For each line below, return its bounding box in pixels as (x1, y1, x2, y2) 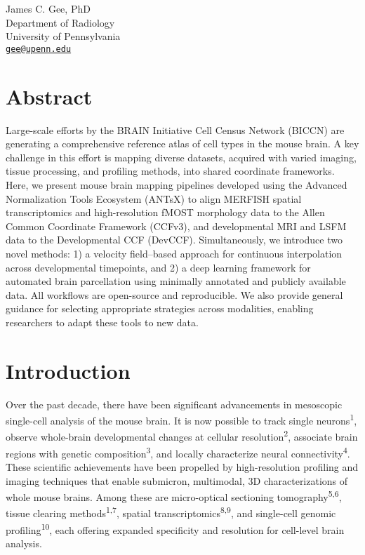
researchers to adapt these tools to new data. (6, 314, 199, 329)
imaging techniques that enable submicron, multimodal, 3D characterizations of (6, 473, 348, 488)
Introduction (6, 356, 131, 385)
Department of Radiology (6, 15, 115, 29)
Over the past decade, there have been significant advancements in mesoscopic (6, 396, 343, 411)
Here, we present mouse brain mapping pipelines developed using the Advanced (6, 177, 347, 192)
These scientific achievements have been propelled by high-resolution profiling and (6, 459, 359, 474)
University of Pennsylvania (6, 29, 121, 44)
